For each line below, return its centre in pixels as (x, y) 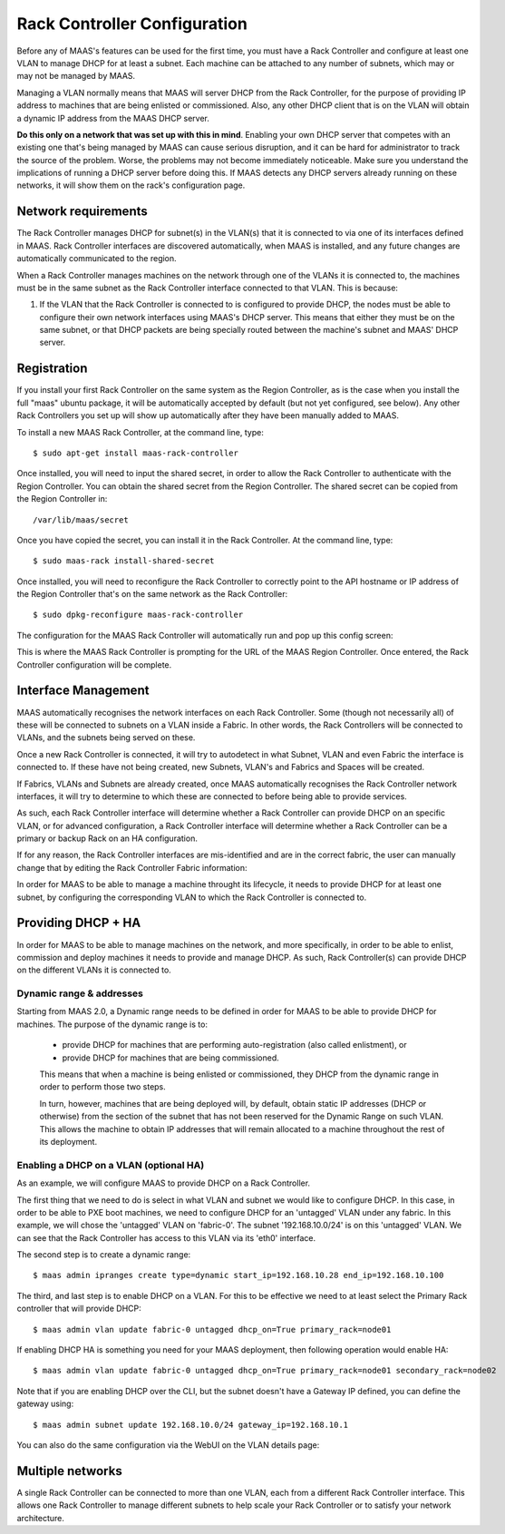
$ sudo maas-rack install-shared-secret (124, 561)
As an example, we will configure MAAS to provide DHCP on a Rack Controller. (164, 1183)
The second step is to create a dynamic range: (104, 1255)
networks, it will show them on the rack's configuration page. (131, 185)
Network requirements (83, 212)
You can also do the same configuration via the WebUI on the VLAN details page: (168, 1445)
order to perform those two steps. (103, 1087)
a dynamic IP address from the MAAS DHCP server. (113, 118)
